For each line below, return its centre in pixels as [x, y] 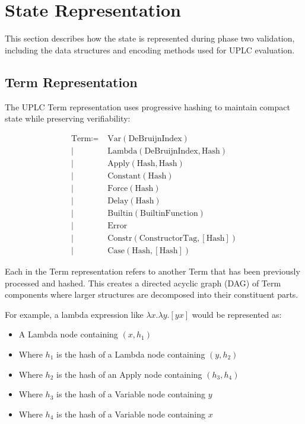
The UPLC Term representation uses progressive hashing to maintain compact [147, 106]
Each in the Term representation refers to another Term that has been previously [152, 271]
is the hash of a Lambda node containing [131, 354]
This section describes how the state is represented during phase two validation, [150, 38]
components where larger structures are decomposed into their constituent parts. [152, 294]
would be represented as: [237, 314]
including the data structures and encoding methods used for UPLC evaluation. [150, 50]
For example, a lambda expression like [74, 314]
